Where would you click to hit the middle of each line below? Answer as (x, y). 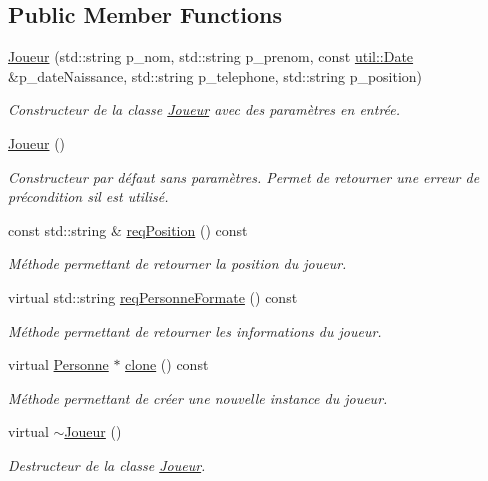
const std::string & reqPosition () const (128, 229)
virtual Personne (58, 364)
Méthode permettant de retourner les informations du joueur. (195, 330)
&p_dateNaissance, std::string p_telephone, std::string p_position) (215, 75)
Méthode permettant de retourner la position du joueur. (177, 263)
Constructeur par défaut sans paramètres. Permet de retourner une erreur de (244, 176)
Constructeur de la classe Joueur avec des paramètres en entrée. (204, 109)
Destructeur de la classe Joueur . (107, 464)
